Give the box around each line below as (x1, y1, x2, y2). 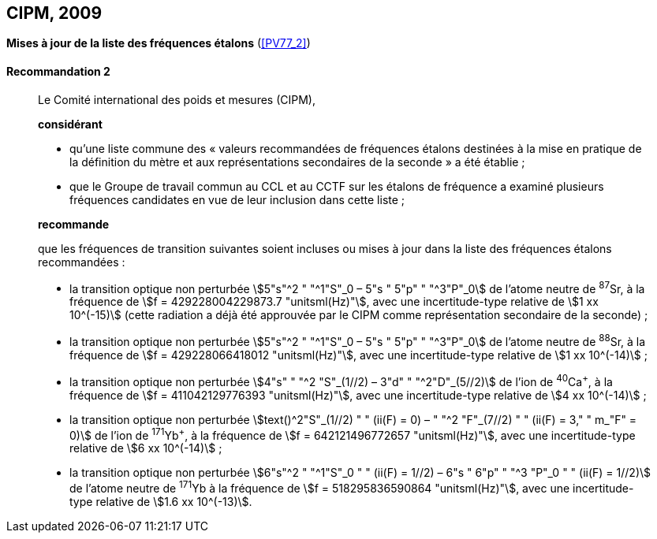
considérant (38, 117, 103, 131)
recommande (38, 217, 110, 231)
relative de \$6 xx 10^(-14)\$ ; (69, 441, 222, 455)
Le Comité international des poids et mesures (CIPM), (38, 92, 315, 106)
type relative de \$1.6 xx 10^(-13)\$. (69, 494, 252, 508)
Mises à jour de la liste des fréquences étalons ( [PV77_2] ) (6, 36, 311, 50)
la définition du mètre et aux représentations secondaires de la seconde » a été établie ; (69, 154, 525, 169)
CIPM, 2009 (6, 3, 103, 23)
